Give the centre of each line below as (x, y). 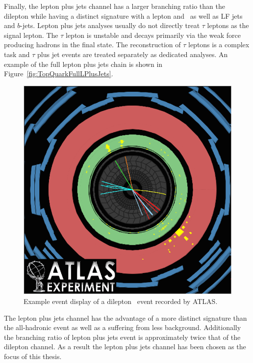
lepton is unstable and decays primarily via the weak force (153, 35)
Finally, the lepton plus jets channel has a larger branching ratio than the (114, 6)
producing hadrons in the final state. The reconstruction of (92, 45)
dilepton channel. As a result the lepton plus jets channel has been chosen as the (125, 347)
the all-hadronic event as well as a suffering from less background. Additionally (123, 327)
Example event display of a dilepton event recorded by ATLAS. (121, 301)
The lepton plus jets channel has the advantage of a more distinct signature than (126, 318)
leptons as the (228, 25)
